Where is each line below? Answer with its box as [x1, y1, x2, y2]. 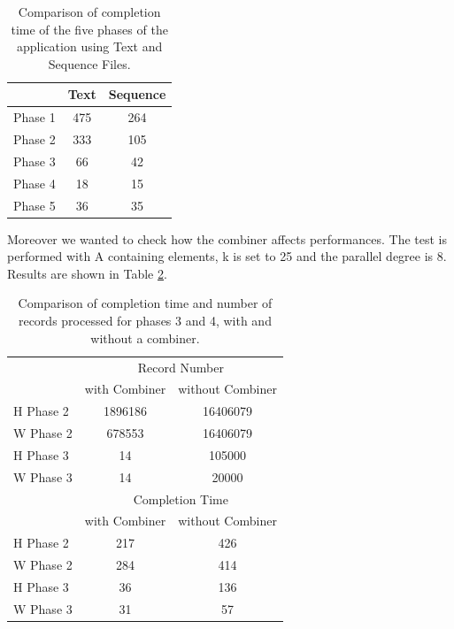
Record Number [137, 357, 224, 376]
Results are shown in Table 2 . [7, 264, 167, 282]
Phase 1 [13, 108, 56, 127]
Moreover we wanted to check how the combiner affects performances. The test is [7, 229, 447, 248]
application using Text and [17, 37, 163, 56]
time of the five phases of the [11, 19, 168, 38]
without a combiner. [90, 328, 200, 347]
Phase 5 [13, 196, 56, 214]
